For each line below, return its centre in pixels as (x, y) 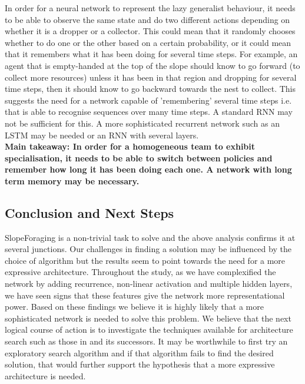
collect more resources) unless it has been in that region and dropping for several (151, 77)
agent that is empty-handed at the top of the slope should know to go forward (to (152, 65)
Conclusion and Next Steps (89, 212)
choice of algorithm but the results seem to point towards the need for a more (145, 260)
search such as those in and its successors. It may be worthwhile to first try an (146, 341)
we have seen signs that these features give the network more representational (145, 295)
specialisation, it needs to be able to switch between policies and (139, 158)
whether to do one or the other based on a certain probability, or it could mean (148, 42)
